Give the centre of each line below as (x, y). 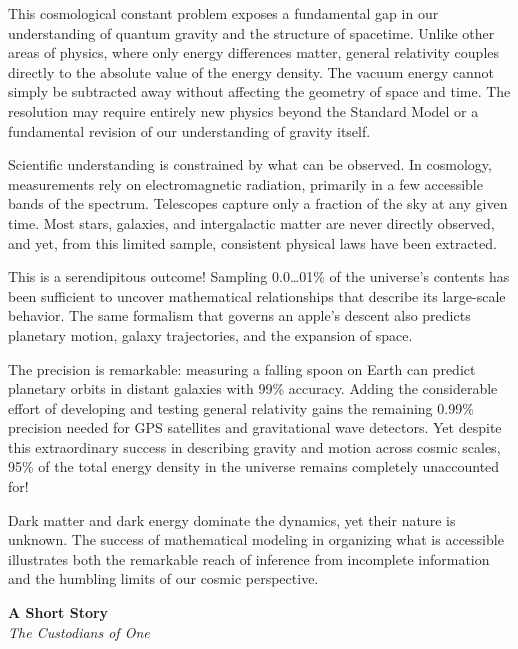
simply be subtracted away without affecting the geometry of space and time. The (259, 91)
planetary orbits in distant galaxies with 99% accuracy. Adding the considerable (253, 388)
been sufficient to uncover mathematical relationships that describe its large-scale (257, 295)
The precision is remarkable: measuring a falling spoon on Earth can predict (242, 368)
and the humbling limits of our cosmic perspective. (163, 578)
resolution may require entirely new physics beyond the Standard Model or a (243, 110)
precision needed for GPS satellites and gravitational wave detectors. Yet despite (255, 427)
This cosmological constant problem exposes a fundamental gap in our (223, 13)
